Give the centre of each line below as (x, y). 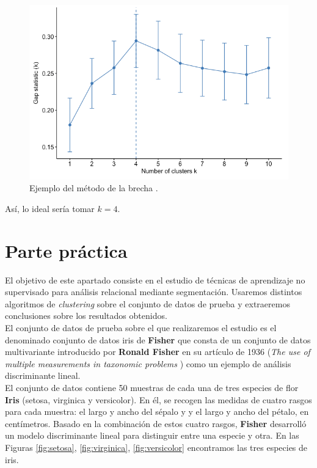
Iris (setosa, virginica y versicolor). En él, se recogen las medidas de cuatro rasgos (158, 399)
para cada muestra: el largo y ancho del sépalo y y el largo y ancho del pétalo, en (157, 411)
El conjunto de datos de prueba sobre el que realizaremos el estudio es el (141, 328)
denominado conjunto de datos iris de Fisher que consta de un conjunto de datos (158, 339)
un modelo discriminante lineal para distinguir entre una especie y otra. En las (152, 435)
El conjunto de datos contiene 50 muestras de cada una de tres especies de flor (152, 388)
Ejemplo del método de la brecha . (94, 188)
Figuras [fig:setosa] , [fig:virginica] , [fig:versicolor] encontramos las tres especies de (156, 447)
